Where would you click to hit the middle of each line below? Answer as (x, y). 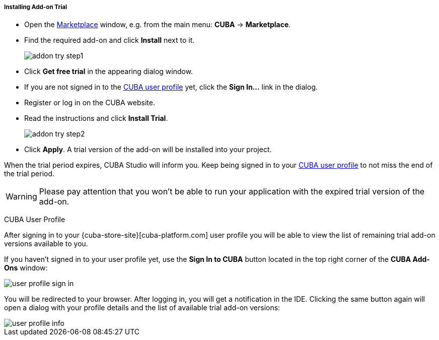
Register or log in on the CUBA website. (90, 103)
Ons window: (26, 268)
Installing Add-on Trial (36, 7)
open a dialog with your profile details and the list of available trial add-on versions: (142, 308)
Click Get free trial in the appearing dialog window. (109, 72)
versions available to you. (46, 244)
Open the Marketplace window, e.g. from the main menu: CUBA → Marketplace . (158, 25)
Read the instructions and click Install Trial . (96, 118)
